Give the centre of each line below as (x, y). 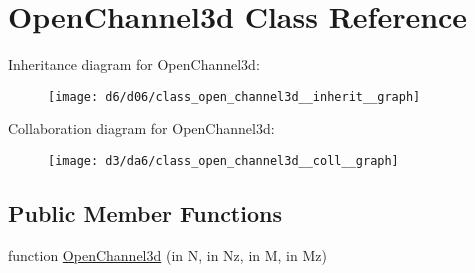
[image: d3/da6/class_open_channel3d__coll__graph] (223, 160)
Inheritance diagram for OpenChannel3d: (134, 64)
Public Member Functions (145, 213)
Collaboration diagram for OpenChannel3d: (141, 128)
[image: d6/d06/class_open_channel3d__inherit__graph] (234, 96)
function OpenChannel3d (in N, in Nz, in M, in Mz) (167, 254)
